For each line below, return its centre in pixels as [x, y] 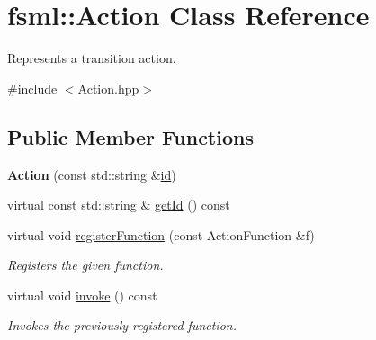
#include [32, 88]
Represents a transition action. [92, 58]
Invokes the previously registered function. [122, 325]
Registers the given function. [85, 265]
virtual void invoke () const [82, 295]
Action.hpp [108, 88]
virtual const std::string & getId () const [119, 205]
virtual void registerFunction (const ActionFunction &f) [161, 234]
